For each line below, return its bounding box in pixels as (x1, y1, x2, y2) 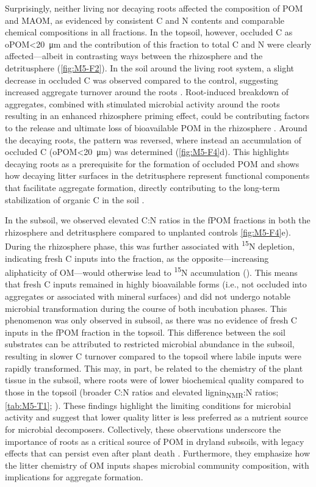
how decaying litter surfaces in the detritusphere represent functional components (5, 169, 310, 182)
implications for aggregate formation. (5, 471, 143, 483)
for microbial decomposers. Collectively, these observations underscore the (5, 423, 281, 436)
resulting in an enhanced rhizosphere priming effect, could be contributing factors (5, 109, 310, 122)
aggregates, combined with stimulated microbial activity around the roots (5, 97, 280, 110)
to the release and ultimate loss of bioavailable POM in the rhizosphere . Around (5, 121, 307, 134)
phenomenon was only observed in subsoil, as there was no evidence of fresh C (5, 314, 297, 326)
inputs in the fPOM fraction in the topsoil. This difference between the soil (5, 325, 285, 338)
